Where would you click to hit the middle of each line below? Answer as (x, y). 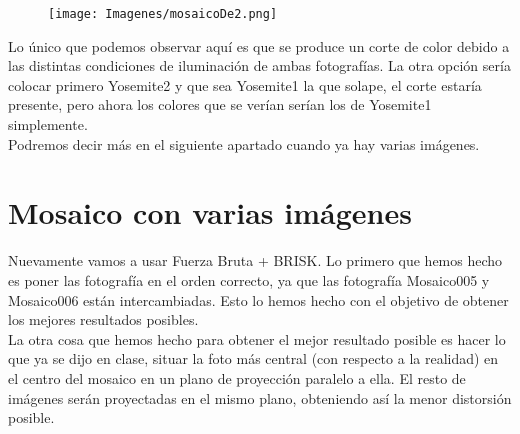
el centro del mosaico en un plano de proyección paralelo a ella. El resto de (237, 377)
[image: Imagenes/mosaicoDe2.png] (163, 14)
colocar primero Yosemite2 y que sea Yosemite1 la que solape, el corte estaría (245, 84)
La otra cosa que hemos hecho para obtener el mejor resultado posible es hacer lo (257, 338)
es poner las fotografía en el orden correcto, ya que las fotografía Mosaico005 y (249, 279)
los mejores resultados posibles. (103, 319)
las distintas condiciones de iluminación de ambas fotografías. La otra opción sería (259, 65)
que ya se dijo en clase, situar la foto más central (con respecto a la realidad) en (253, 358)
